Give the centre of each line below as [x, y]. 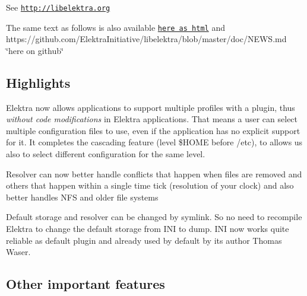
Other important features [86, 284]
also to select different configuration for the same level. [106, 154]
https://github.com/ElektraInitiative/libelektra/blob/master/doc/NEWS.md [146, 39]
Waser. [18, 252]
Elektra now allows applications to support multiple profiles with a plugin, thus [151, 107]
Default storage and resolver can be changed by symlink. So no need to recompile [154, 217]
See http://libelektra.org [58, 7]
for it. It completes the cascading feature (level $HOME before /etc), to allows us [154, 142]
